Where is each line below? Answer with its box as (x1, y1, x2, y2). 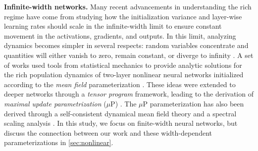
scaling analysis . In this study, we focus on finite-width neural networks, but (4, 118, 238, 128)
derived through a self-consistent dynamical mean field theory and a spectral (4, 108, 237, 118)
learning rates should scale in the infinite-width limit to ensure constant (4, 21, 222, 31)
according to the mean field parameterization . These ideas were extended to (4, 79, 236, 89)
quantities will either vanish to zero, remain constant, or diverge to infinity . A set (4, 50, 254, 60)
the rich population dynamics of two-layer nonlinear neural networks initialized (4, 69, 244, 80)
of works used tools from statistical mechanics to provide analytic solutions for (4, 59, 242, 70)
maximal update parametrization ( (4, 98, 106, 108)
